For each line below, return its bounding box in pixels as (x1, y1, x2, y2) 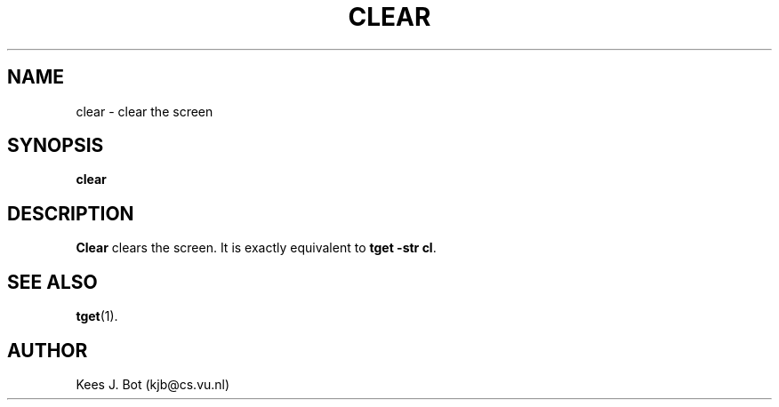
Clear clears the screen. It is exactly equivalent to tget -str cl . (76, 240, 437, 256)
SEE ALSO (7, 270, 98, 293)
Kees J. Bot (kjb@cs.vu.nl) (76, 376, 230, 392)
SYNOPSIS (7, 134, 104, 157)
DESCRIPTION (7, 202, 134, 225)
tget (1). (76, 308, 118, 324)
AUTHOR (7, 339, 88, 362)
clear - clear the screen (76, 103, 213, 119)
